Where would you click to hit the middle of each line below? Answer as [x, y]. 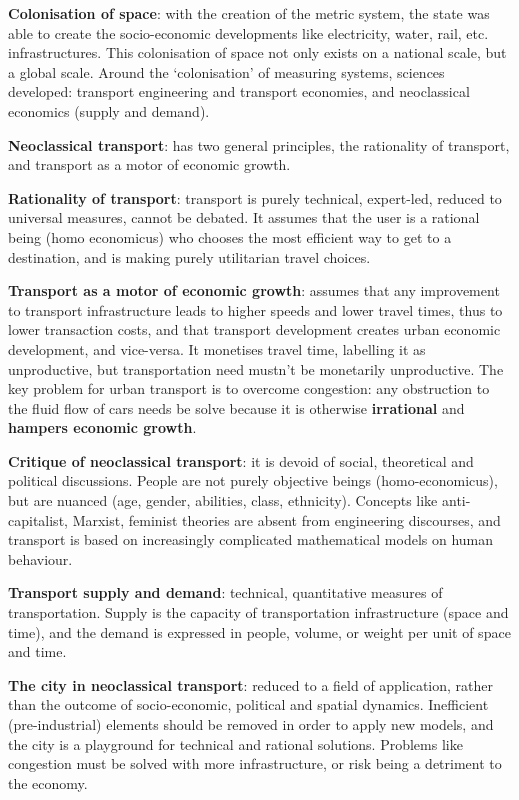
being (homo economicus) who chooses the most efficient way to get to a [230, 236]
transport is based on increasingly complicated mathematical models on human [251, 539]
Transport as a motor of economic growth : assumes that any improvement [254, 290]
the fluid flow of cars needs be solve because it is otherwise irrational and [236, 407]
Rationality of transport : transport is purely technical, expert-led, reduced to [255, 197]
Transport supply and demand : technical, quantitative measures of [225, 592]
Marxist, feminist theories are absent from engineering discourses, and [286, 519]
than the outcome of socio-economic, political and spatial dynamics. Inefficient [248, 704]
